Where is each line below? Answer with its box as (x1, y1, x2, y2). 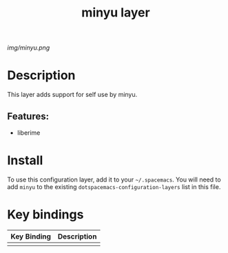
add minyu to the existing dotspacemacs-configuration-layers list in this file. (7, 182, 221, 190)
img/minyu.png (7, 43, 50, 52)
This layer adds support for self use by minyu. (7, 91, 138, 99)
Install (7, 153, 43, 168)
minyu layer (81, 5, 150, 21)
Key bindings (7, 207, 84, 223)
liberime (17, 129, 41, 137)
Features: (7, 110, 50, 122)
